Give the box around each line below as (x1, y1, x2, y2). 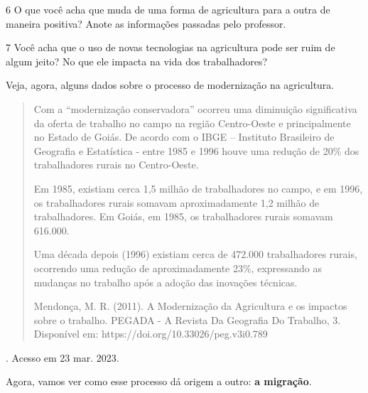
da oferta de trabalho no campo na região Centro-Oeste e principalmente (33, 115, 351, 130)
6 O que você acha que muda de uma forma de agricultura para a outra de (6, 2, 330, 16)
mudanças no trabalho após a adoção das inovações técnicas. (33, 274, 298, 289)
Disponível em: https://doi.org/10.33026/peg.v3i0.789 (33, 326, 268, 341)
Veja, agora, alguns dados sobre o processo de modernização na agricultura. (6, 77, 335, 92)
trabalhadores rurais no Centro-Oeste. (33, 157, 199, 172)
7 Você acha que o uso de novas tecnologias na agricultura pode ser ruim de (6, 40, 335, 55)
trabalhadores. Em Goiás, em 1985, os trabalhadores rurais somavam (33, 209, 333, 224)
